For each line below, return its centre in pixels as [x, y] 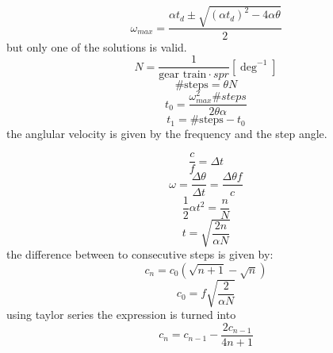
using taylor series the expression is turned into [121, 315]
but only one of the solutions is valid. [97, 46]
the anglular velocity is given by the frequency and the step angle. [167, 133]
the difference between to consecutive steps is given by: [140, 254]
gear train [183, 75]
